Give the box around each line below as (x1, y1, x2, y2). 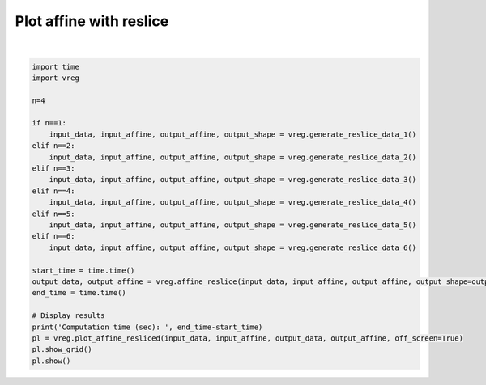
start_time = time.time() (32, 265, 135, 275)
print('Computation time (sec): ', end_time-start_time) (32, 322, 263, 332)
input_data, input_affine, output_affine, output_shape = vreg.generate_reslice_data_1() (49, 129, 417, 139)
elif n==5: (32, 209, 75, 218)
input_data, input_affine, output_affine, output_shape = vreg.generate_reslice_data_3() (49, 175, 417, 184)
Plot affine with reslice (15, 12, 169, 30)
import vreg (32, 73, 80, 82)
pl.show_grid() (32, 345, 92, 354)
